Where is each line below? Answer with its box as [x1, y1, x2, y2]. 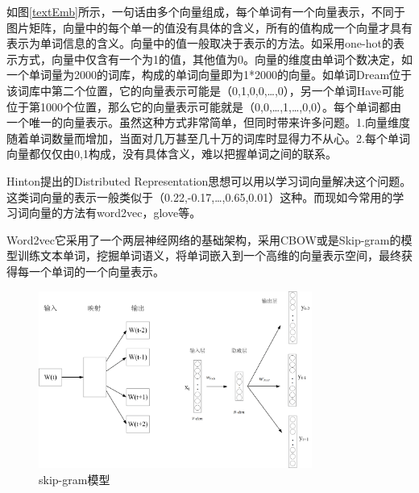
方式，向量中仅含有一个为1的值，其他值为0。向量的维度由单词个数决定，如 [17, 50, 413, 67]
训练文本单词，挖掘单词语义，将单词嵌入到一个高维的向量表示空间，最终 [17, 247, 401, 264]
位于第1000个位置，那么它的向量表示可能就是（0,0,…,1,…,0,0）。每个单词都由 [6, 98, 402, 115]
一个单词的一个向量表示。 [28, 262, 164, 279]
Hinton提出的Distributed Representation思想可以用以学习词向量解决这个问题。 [6, 172, 412, 189]
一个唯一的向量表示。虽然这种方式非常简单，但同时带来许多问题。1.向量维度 [6, 114, 410, 131]
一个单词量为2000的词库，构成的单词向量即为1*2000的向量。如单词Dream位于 [6, 66, 413, 83]
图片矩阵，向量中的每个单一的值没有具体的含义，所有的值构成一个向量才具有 [6, 19, 413, 36]
